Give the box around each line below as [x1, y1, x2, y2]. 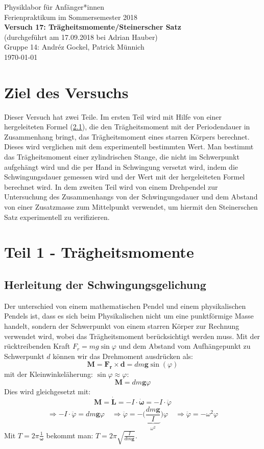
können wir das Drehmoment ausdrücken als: [53, 350, 193, 361]
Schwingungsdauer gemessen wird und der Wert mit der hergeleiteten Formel [4, 171, 245, 182]
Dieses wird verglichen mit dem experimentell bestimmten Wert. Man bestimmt [4, 141, 254, 152]
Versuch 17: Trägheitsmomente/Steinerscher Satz [4, 21, 181, 32]
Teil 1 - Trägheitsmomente [4, 241, 194, 262]
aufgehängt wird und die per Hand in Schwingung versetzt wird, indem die [4, 161, 238, 172]
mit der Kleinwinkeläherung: [4, 369, 93, 379]
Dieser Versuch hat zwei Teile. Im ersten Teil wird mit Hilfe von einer [4, 111, 222, 122]
